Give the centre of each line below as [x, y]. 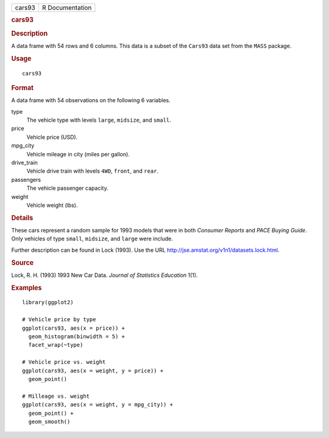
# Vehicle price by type [59, 320]
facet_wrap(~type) [56, 345]
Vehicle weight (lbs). [52, 205]
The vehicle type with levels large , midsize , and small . [99, 120]
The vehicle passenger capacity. [68, 188]
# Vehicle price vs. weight [64, 362]
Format [22, 88]
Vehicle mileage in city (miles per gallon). [78, 154]
